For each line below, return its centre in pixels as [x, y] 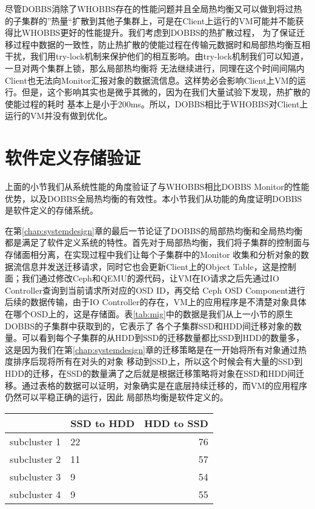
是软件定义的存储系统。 [51, 210]
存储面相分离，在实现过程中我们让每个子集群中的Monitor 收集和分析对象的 [153, 254]
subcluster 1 [35, 441]
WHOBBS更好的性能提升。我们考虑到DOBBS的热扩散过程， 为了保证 [159, 32]
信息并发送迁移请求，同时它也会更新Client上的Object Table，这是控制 [159, 266]
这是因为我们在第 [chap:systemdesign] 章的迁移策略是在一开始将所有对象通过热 [156, 349]
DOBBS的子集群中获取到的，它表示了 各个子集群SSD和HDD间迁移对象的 [149, 325]
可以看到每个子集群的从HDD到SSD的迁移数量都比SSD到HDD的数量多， [163, 338]
